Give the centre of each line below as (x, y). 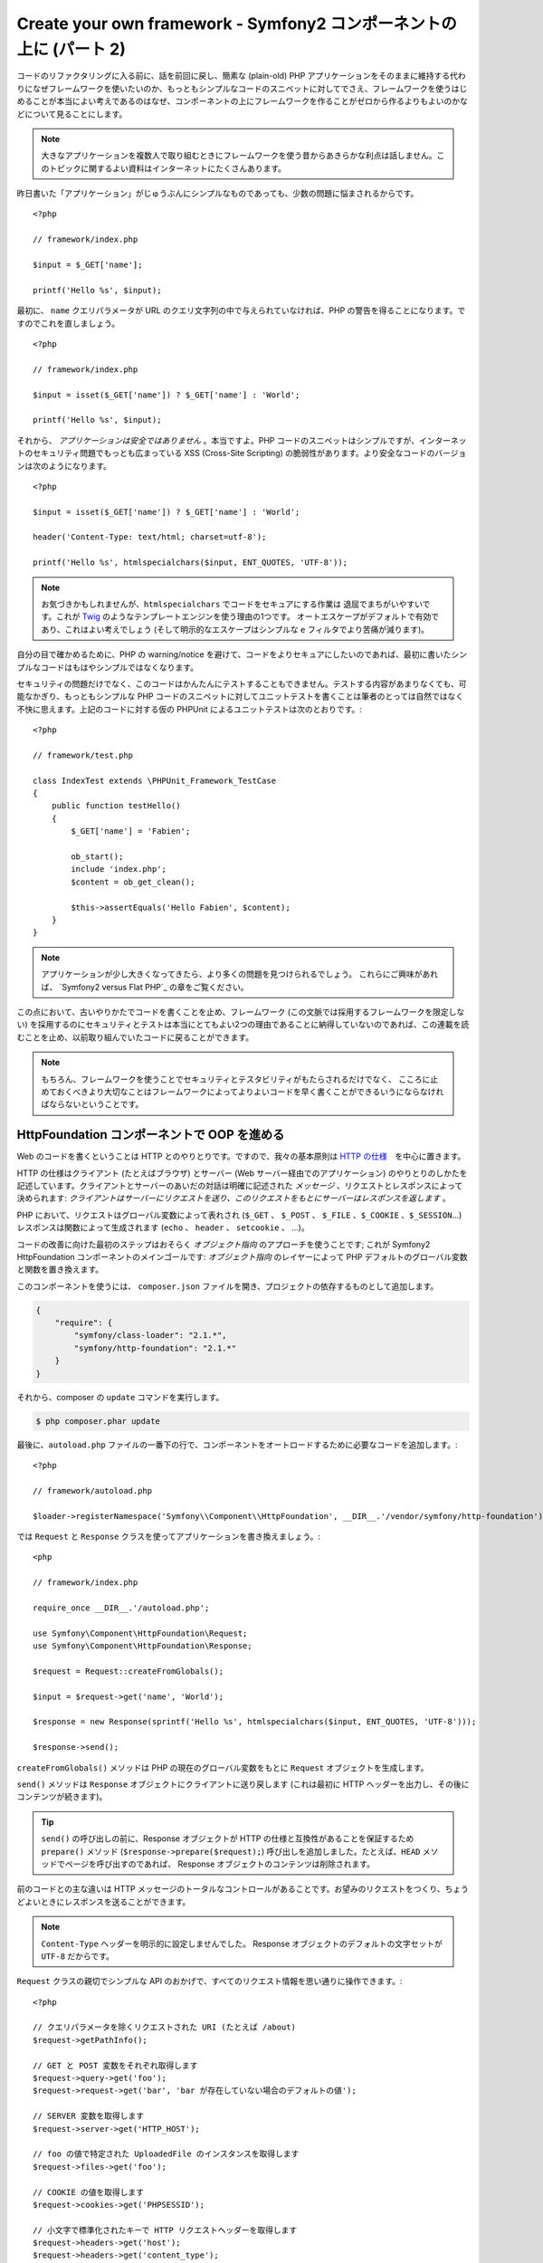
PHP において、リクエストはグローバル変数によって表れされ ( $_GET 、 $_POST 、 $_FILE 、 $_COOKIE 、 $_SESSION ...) (239, 1215)
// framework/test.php (83, 755)
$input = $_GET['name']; (88, 265)
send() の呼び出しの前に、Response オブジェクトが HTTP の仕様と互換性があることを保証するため (228, 1838)
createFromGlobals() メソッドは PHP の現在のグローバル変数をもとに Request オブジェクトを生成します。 (223, 1767)
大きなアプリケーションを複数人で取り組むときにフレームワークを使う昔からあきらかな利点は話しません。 (239, 156)
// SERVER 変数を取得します (89, 2116)
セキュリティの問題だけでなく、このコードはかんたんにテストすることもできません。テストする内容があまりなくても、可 (242, 683)
